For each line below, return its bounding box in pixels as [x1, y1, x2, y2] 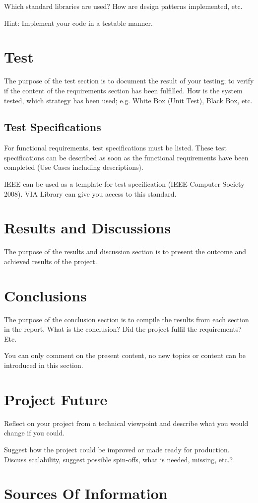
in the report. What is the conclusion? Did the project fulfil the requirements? [4, 324, 242, 334]
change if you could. [4, 428, 65, 438]
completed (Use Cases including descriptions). [4, 162, 143, 172]
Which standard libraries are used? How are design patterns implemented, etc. [4, 1, 243, 11]
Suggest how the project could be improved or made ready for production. [4, 444, 230, 454]
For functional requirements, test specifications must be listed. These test [4, 143, 227, 153]
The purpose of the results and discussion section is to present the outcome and [4, 246, 247, 257]
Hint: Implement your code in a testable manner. [4, 17, 153, 28]
